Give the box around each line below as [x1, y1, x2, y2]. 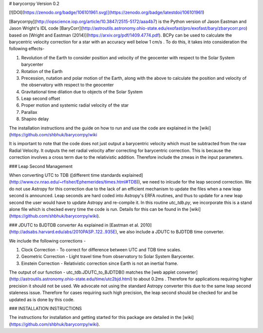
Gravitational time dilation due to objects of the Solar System [21, 89, 143, 94]
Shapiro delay [21, 116, 49, 122]
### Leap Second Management [9, 163, 73, 169]
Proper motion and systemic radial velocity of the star [21, 102, 129, 108]
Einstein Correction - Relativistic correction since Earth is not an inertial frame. [21, 260, 179, 266]
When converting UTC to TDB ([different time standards [9, 172, 121, 178]
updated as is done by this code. [9, 296, 75, 302]
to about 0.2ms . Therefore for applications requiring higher [133, 276, 253, 282]
